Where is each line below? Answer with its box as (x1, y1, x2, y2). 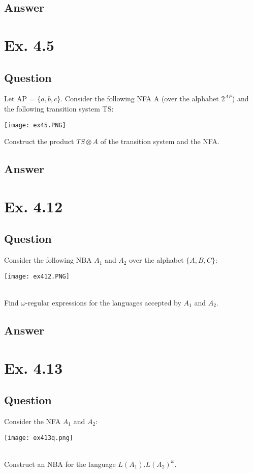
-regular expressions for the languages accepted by (25, 297, 181, 308)
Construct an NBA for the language (4, 458, 116, 469)
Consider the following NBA (4, 255, 92, 265)
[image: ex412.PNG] (4, 272, 70, 280)
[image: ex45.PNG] (4, 121, 66, 129)
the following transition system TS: (4, 103, 114, 114)
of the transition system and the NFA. (100, 136, 219, 147)
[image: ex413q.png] (4, 434, 74, 441)
